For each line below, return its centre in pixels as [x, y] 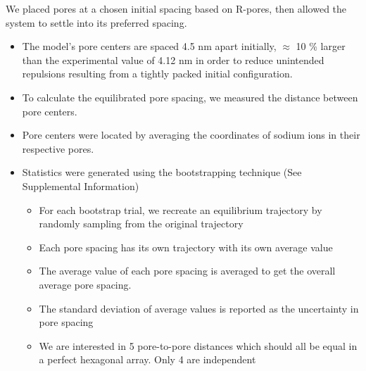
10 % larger [321, 46]
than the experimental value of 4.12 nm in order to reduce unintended [173, 59]
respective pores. [58, 148]
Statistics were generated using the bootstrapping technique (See [162, 172]
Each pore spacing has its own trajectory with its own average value [186, 247]
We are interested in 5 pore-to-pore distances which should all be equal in [198, 345]
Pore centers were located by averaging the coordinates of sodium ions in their [191, 135]
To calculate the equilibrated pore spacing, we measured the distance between [190, 97]
